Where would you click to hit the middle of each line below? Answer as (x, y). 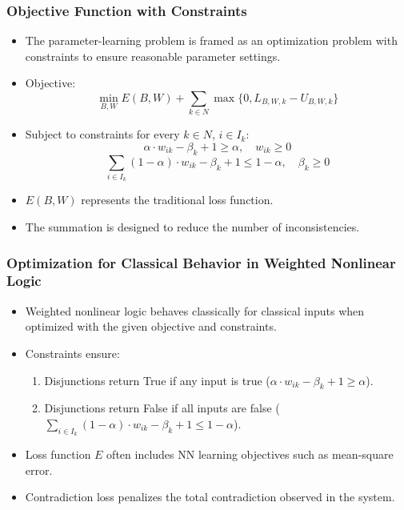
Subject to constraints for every (102, 134)
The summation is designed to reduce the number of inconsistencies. (192, 227)
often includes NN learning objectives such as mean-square (250, 454)
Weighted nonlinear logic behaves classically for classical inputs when (195, 310)
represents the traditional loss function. (177, 200)
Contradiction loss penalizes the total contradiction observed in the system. (210, 497)
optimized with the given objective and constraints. (151, 326)
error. (39, 470)
